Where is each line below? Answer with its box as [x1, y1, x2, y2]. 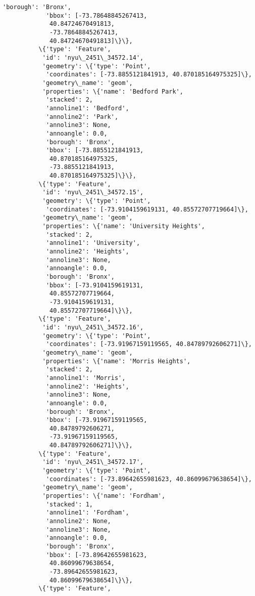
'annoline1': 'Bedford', [45, 104, 129, 112]
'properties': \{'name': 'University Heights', [42, 223, 205, 230]
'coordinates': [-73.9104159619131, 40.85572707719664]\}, [45, 205, 248, 213]
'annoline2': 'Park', [45, 113, 119, 120]
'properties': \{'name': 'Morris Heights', [42, 357, 191, 365]
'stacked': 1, [45, 500, 93, 508]
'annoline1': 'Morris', [45, 374, 126, 381]
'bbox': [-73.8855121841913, [45, 147, 144, 154]
